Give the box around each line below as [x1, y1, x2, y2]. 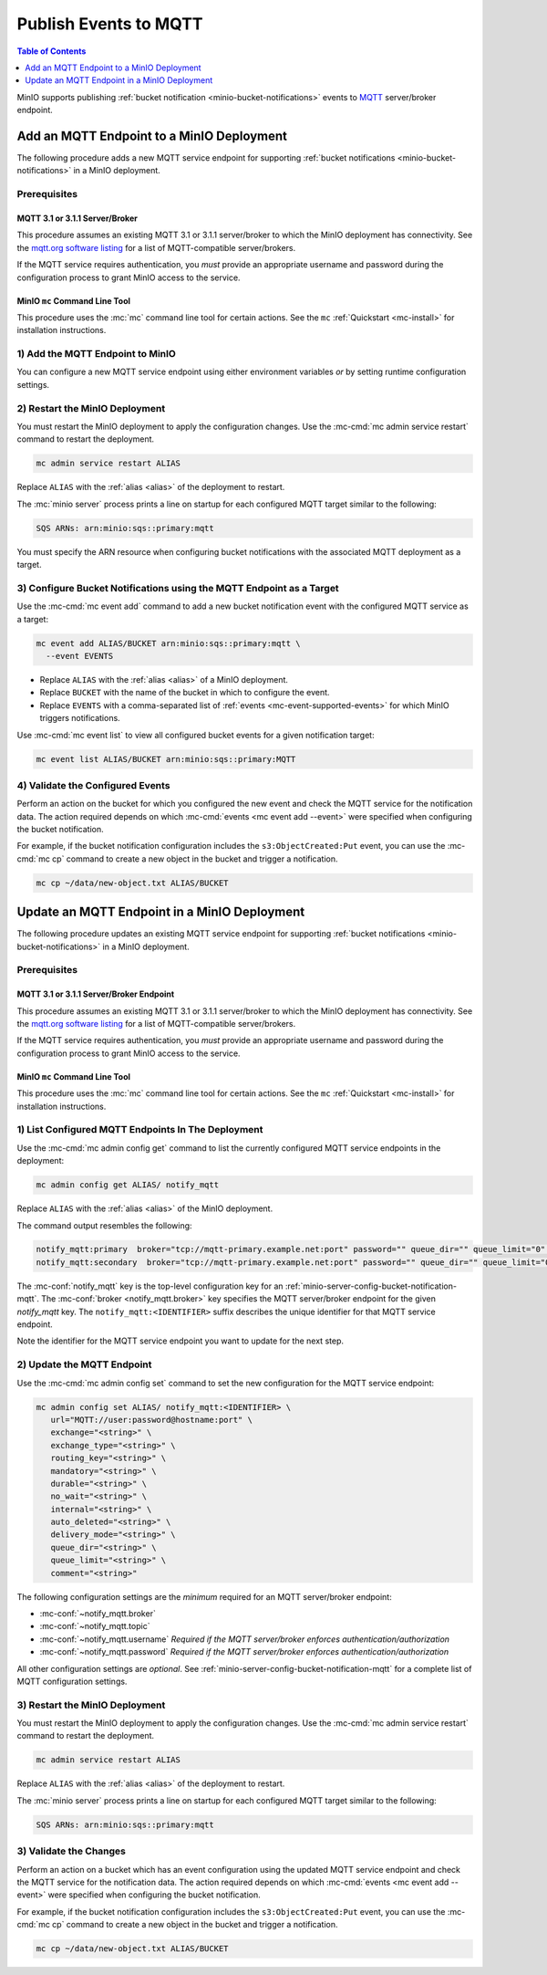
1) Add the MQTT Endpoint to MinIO [16, 348, 177, 361]
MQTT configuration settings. [16, 1676, 128, 1687]
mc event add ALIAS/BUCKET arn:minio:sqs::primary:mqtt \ [36, 638, 301, 648]
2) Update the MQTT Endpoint [16, 1358, 152, 1371]
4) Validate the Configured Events [16, 779, 170, 791]
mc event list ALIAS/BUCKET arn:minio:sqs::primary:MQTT [36, 754, 296, 764]
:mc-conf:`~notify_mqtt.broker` [39, 1608, 157, 1619]
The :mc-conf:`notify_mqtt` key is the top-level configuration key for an [16, 1280, 284, 1291]
